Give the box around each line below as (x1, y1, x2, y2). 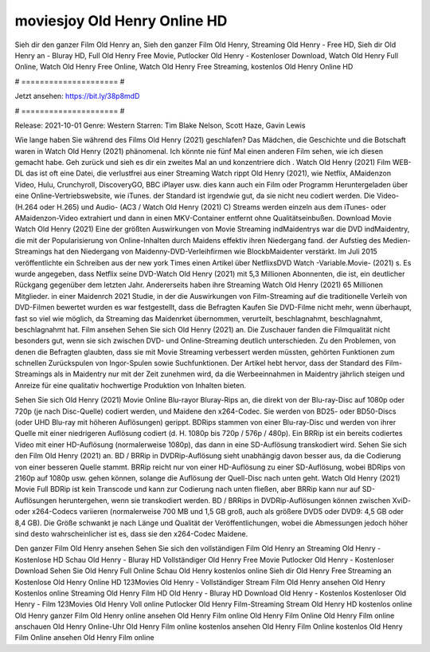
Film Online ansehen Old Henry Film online (14, 633, 154, 642)
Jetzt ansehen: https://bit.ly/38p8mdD (14, 92, 140, 101)
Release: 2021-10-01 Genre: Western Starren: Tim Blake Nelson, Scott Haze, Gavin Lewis (14, 120, 306, 130)
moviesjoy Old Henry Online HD (14, 12, 228, 29)
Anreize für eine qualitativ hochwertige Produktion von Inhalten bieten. (14, 380, 247, 390)
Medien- (382, 235, 411, 245)
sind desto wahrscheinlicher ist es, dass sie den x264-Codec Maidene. (14, 528, 248, 538)
